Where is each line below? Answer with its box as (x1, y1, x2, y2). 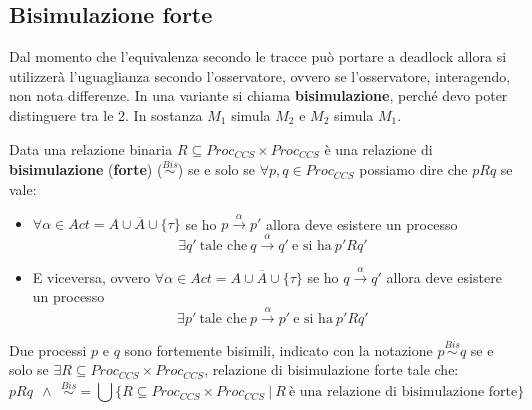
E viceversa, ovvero (32, 266, 151, 287)
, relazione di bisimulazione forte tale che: (204, 359, 459, 380)
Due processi (9, 339, 87, 360)
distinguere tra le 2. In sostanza (9, 104, 203, 125)
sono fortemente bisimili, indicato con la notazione (124, 339, 433, 360)
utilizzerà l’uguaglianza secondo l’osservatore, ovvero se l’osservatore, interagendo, (9, 65, 511, 86)
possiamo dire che (359, 159, 468, 180)
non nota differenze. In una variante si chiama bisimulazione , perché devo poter (9, 85, 508, 106)
